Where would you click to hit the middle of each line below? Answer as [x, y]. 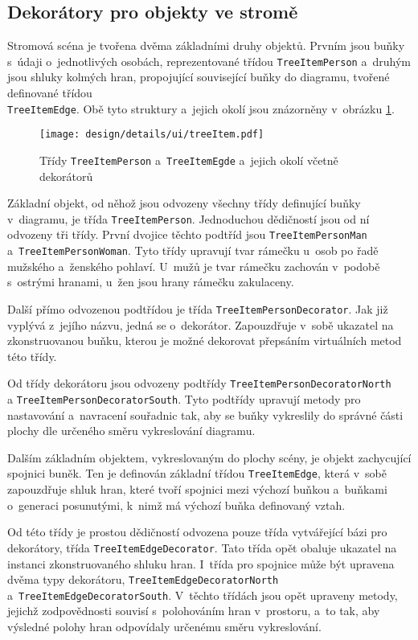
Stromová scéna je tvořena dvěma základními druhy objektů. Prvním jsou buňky [206, 45]
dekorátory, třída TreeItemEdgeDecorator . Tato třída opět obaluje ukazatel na [202, 547]
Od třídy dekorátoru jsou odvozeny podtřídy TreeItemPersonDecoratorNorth [199, 383]
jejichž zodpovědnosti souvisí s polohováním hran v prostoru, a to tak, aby [194, 611]
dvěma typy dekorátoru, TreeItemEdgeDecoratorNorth [143, 579]
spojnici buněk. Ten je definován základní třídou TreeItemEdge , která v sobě [197, 473]
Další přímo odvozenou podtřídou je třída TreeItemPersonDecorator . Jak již [198, 308]
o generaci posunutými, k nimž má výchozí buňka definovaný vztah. [176, 505]
